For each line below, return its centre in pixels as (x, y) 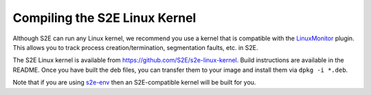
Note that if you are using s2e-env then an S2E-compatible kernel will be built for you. (134, 83)
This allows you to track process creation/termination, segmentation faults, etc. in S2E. (135, 47)
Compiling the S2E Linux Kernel (104, 18)
